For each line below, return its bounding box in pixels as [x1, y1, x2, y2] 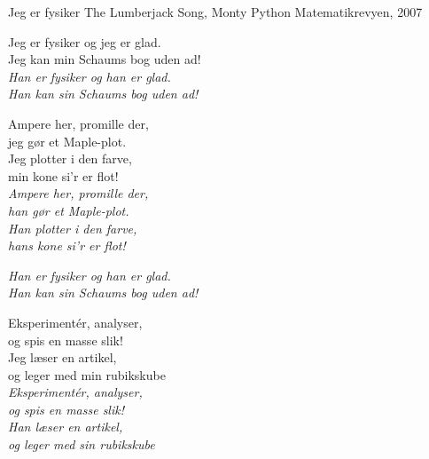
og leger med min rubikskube [8, 365, 166, 384]
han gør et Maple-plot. [8, 201, 129, 219]
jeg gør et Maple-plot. [8, 131, 127, 150]
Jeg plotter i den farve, [8, 149, 132, 168]
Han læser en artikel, [8, 417, 123, 436]
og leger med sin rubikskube [8, 435, 155, 454]
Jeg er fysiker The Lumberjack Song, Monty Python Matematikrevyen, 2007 [8, 3, 423, 20]
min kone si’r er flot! [8, 166, 119, 185]
